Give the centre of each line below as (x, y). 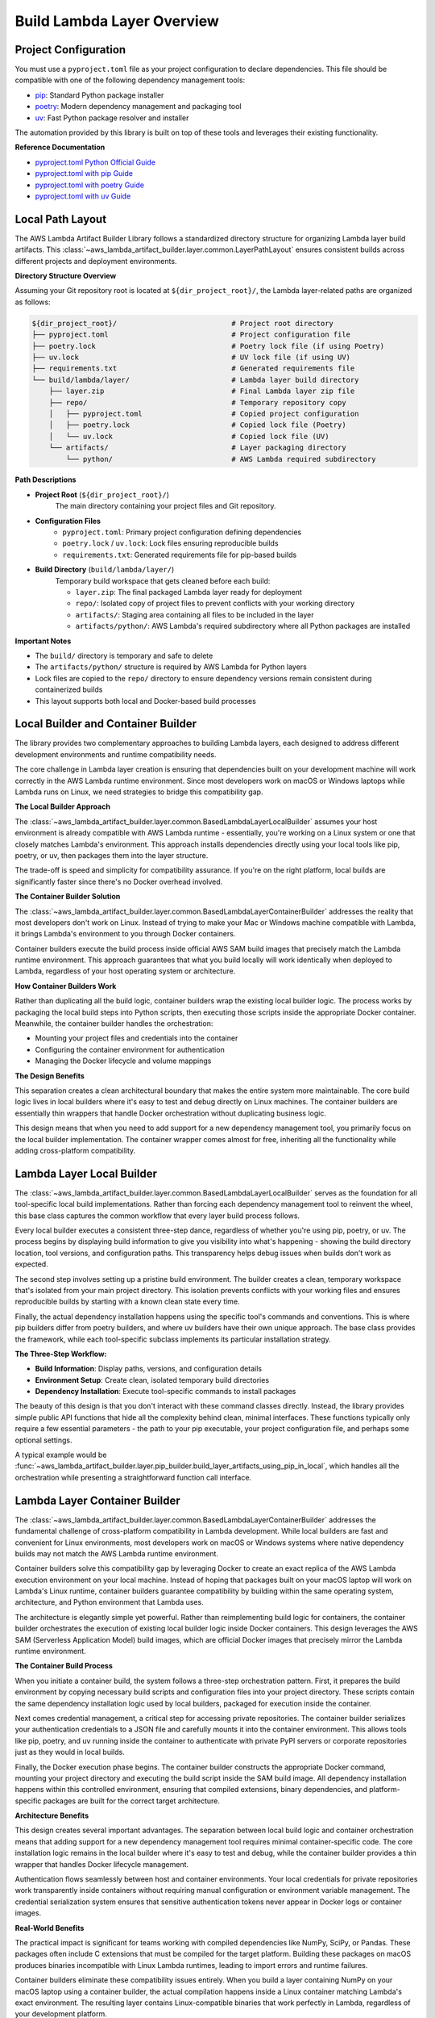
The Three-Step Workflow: (61, 1354)
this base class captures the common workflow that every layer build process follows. (157, 1216)
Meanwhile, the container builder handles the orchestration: (114, 1024)
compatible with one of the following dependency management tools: (130, 80)
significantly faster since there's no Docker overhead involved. (119, 881)
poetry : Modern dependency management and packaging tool (138, 107)
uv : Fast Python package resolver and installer (112, 118)
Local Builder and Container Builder (106, 724)
